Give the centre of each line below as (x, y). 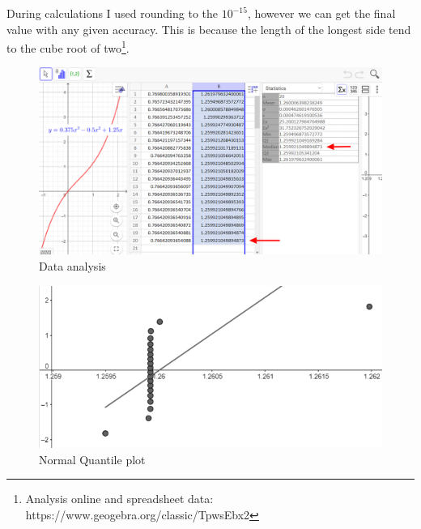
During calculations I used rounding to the (113, 13)
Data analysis (72, 266)
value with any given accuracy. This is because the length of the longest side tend (209, 29)
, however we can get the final (321, 13)
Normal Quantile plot (92, 459)
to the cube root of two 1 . (68, 47)
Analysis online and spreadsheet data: (119, 499)
